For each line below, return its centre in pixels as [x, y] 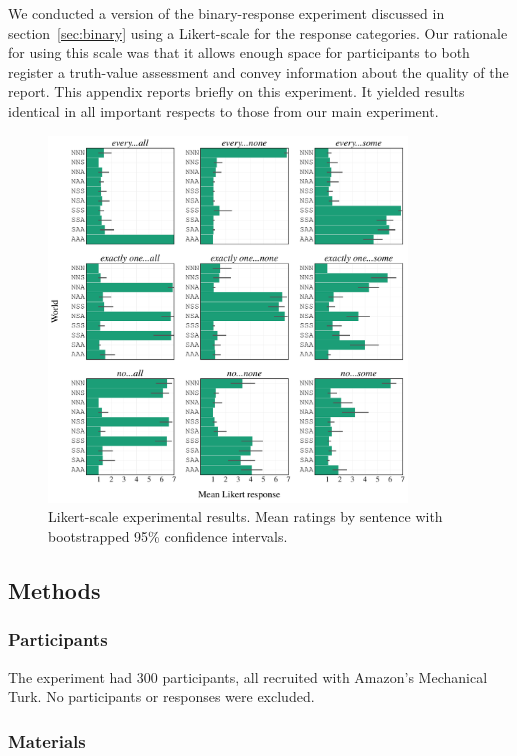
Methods [54, 589]
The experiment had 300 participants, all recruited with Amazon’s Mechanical [248, 676]
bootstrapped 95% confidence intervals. [168, 535]
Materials [47, 740]
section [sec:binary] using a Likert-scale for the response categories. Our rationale [258, 32]
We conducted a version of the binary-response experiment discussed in [226, 13]
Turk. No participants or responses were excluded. [161, 696]
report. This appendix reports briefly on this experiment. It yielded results [236, 91]
